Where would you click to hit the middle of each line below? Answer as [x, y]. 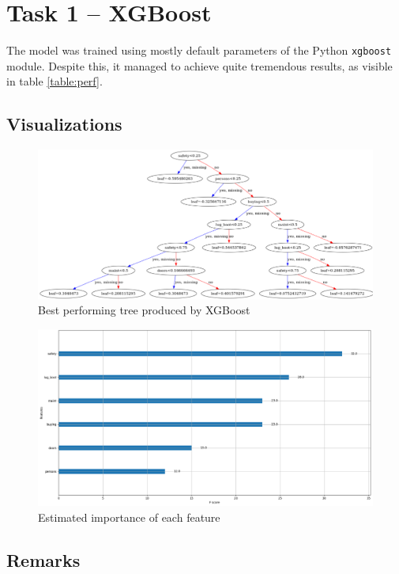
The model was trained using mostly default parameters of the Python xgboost [199, 50]
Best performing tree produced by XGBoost [144, 310]
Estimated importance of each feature [129, 517]
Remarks [43, 559]
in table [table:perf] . [55, 81]
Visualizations [64, 124]
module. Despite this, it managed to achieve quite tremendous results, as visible [199, 65]
